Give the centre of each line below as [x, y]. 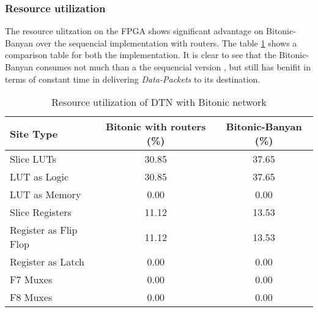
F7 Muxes [31, 280]
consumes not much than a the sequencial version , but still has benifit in [173, 67]
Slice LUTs [33, 159]
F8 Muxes [31, 297]
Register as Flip [44, 230]
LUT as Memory [46, 195]
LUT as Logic [39, 177]
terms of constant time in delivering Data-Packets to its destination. [133, 79]
